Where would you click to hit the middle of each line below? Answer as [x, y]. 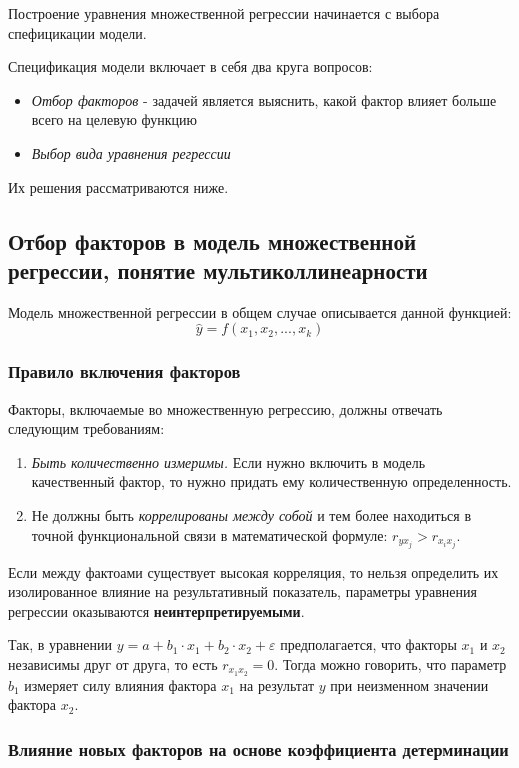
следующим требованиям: [86, 428]
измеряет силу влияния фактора [120, 684]
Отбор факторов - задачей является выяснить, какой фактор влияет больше [264, 99]
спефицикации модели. [77, 32]
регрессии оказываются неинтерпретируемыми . [156, 610]
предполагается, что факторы [368, 644]
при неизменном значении [409, 684]
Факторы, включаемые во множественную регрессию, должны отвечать [225, 408]
